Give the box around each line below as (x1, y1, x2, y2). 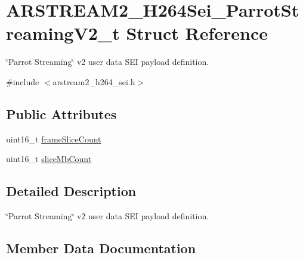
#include (6, 75, 39, 88)
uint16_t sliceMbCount (6, 153, 92, 165)
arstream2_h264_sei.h (52, 75, 135, 88)
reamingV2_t (6, 21, 120, 45)
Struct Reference (126, 21, 268, 45)
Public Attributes (6, 104, 117, 123)
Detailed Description (6, 182, 137, 200)
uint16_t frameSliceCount (6, 132, 101, 145)
